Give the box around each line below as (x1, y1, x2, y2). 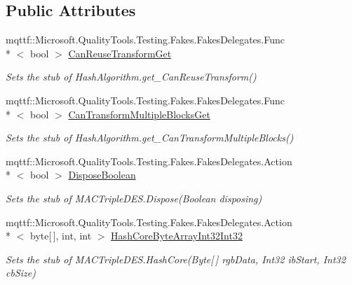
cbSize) (6, 265, 36, 280)
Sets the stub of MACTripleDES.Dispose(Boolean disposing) (6, 190, 262, 205)
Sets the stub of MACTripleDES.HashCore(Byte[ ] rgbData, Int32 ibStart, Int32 (6, 251, 346, 266)
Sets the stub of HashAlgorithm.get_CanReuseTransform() (6, 69, 257, 84)
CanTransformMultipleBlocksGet (68, 106, 210, 121)
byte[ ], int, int (29, 228, 92, 243)
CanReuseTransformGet (68, 46, 172, 60)
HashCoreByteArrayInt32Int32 (111, 228, 243, 243)
